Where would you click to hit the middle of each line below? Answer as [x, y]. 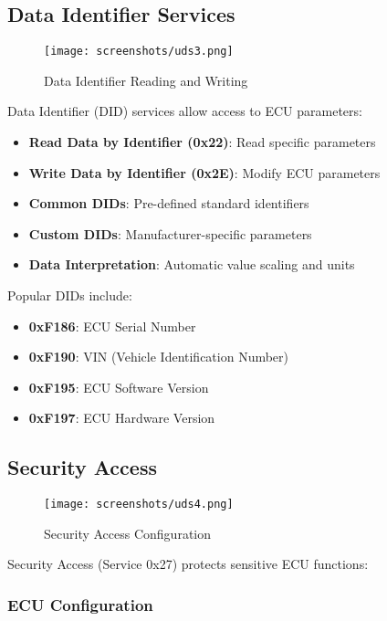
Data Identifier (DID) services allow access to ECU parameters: [185, 111]
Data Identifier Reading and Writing [146, 80]
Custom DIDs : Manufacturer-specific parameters [170, 233]
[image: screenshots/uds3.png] [139, 52]
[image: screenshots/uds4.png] [139, 505]
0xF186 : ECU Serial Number [112, 326]
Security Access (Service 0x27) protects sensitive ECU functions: [188, 564]
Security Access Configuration [128, 533]
